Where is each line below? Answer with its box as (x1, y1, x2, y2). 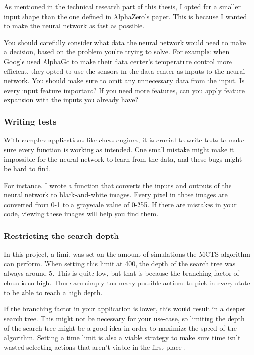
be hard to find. (4, 163, 51, 173)
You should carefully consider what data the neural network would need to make (4, 37, 246, 47)
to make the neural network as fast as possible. (4, 21, 145, 31)
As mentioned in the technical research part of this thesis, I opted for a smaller (4, 1, 241, 11)
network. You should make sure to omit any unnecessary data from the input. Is (4, 75, 245, 86)
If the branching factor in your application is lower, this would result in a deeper (4, 304, 246, 314)
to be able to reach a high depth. (4, 287, 103, 297)
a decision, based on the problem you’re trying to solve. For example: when (4, 47, 230, 57)
